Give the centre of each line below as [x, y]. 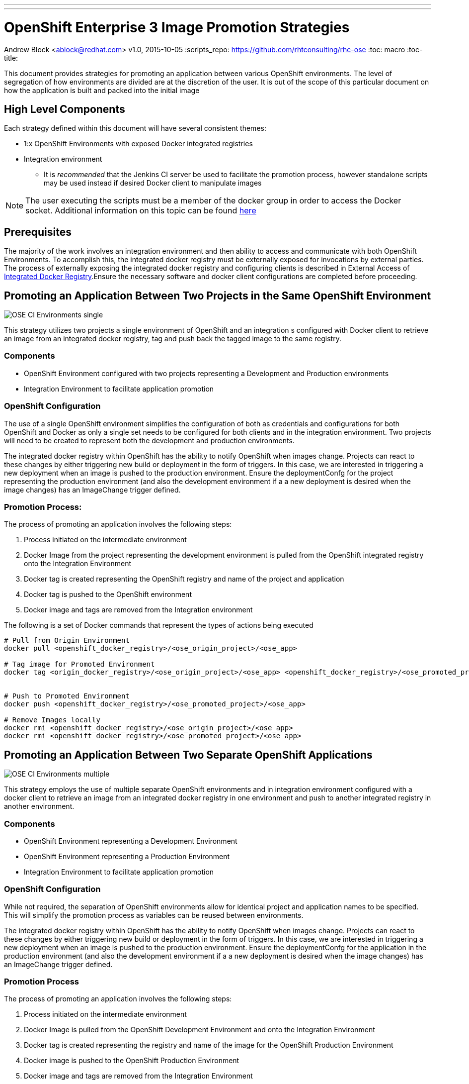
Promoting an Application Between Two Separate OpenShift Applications [188, 755]
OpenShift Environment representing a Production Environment [127, 856]
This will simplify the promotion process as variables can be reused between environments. [154, 915]
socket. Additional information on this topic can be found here [141, 211]
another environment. [39, 806]
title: [11, 58]
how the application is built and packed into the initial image [102, 90]
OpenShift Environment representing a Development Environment [131, 841]
